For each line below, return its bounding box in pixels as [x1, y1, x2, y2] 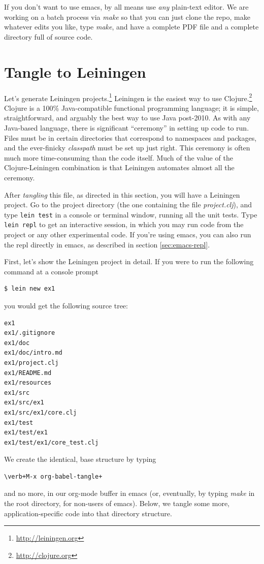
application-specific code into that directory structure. [4, 508, 172, 518]
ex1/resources [4, 379, 52, 387]
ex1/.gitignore [4, 329, 55, 337]
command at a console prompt [4, 266, 98, 276]
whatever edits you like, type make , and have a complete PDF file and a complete [4, 21, 259, 32]
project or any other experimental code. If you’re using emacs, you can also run [4, 229, 251, 239]
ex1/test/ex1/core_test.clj [4, 438, 99, 446]
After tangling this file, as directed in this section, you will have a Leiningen [4, 189, 240, 200]
